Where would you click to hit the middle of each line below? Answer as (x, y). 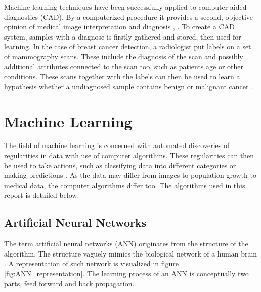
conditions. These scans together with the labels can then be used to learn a (122, 76)
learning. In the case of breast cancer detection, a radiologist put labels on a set (128, 46)
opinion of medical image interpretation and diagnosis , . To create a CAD (119, 27)
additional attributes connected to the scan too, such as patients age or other (124, 66)
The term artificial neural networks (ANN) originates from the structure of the (126, 244)
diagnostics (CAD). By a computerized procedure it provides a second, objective (128, 16)
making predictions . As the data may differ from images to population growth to (130, 175)
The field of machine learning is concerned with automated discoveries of (117, 145)
